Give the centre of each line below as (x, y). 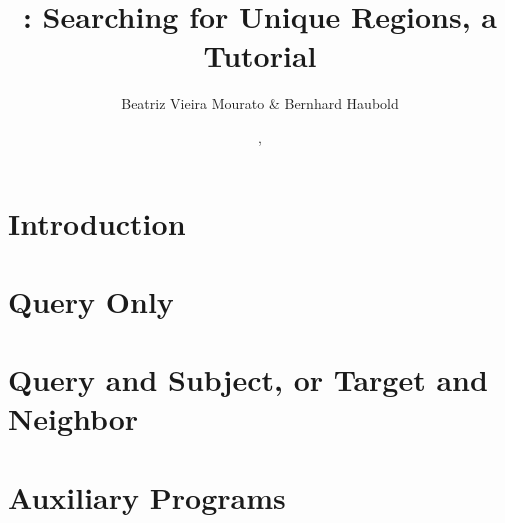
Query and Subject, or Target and (248, 379)
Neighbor (73, 418)
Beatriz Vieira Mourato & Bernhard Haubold (260, 103)
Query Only (91, 300)
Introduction (97, 222)
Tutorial (260, 55)
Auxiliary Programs (147, 496)
